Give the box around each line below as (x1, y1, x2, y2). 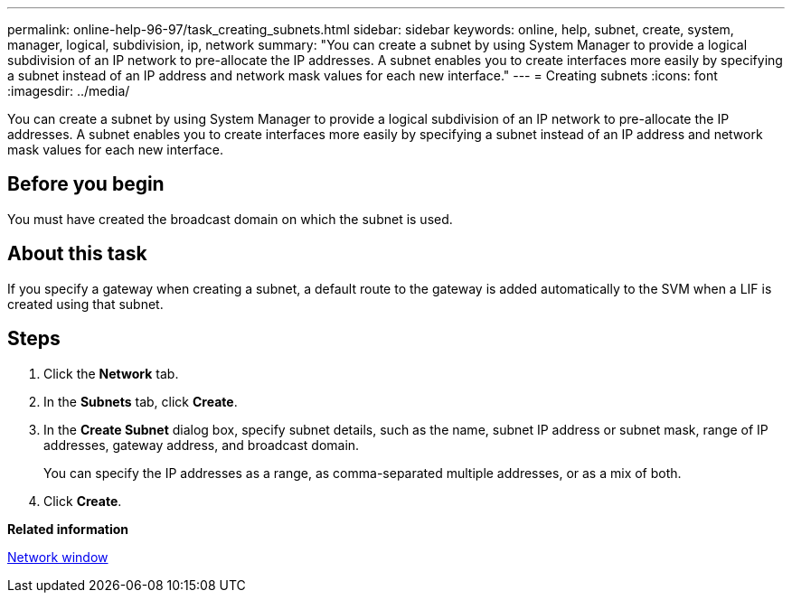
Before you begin (7, 173, 165, 196)
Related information (7, 520, 129, 537)
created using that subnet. (7, 295, 164, 312)
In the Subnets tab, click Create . (43, 393, 238, 409)
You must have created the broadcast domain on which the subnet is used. (7, 211, 453, 227)
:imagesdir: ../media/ (7, 83, 130, 98)
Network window (7, 548, 108, 565)
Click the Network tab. (43, 365, 179, 381)
